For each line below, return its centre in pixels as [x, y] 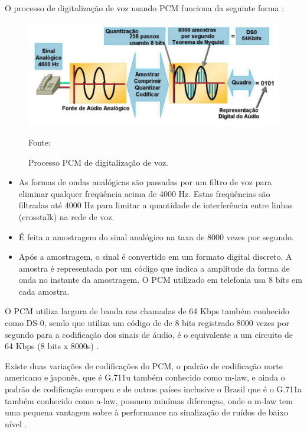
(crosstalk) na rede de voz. [66, 216]
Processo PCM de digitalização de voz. [99, 162]
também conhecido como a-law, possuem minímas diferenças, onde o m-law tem [149, 400]
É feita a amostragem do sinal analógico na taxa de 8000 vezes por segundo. [156, 236]
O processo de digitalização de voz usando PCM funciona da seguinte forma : [145, 8]
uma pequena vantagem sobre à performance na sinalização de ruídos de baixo [146, 412]
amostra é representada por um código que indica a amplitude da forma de [154, 268]
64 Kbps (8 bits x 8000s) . [52, 346]
